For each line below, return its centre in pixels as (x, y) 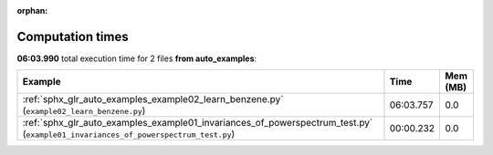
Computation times (73, 36)
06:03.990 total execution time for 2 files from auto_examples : (137, 58)
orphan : (32, 10)
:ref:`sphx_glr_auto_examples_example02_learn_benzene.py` (153, 99)
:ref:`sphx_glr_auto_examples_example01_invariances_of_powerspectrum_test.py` (198, 123)
